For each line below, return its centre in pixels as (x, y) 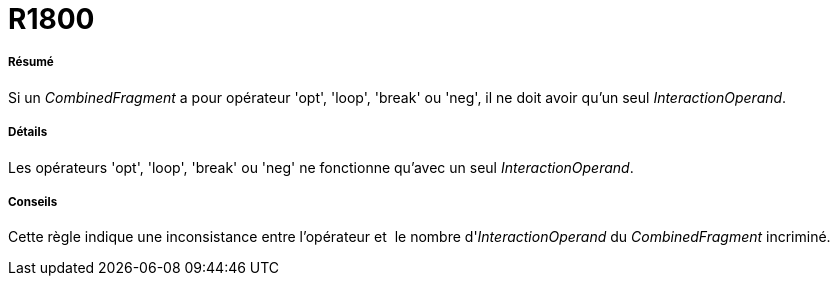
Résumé (31, 62)
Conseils (33, 201)
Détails (28, 132)
